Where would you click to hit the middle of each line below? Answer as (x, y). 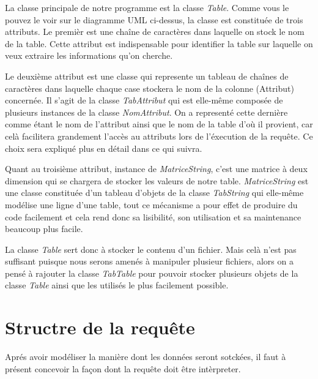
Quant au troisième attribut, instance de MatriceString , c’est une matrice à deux (156, 169)
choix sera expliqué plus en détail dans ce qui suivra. (104, 148)
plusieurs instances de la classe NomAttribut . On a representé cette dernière (146, 112)
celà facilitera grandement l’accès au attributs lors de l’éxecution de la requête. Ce (159, 136)
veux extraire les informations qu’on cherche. (89, 55)
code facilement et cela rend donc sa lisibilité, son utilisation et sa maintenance (153, 216)
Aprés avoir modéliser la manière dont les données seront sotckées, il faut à (146, 357)
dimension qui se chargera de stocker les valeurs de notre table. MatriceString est (157, 180)
